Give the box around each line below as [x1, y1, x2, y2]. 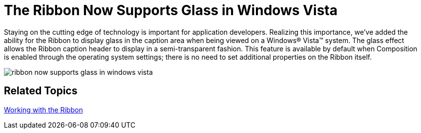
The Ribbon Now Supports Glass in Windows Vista [4, 2, 338, 19]
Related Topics [4, 85, 78, 97]
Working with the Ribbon [4, 105, 83, 114]
